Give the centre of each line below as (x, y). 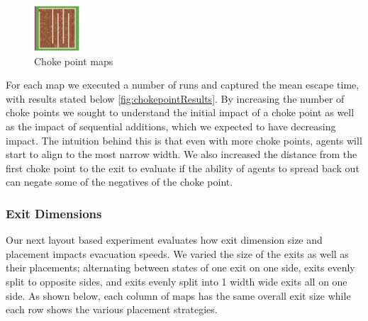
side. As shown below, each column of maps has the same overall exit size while (178, 295)
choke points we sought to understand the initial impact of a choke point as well (180, 112)
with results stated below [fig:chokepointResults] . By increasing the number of (175, 98)
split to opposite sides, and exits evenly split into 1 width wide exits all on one (177, 281)
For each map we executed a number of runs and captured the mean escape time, (183, 85)
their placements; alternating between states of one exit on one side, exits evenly (180, 267)
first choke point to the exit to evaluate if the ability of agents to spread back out (183, 168)
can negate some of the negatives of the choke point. (119, 182)
